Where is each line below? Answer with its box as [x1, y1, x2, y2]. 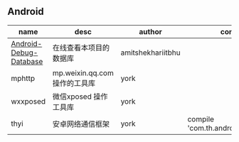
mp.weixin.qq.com [52, 67, 114, 77]
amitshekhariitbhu [120, 48, 181, 58]
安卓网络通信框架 [52, 119, 110, 129]
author [139, 26, 162, 36]
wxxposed [11, 96, 46, 106]
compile [187, 114, 215, 124]
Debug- [11, 48, 38, 58]
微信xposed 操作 [52, 92, 108, 102]
